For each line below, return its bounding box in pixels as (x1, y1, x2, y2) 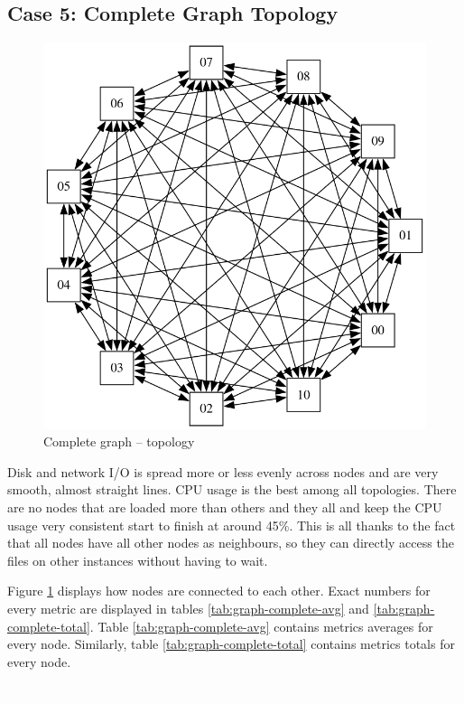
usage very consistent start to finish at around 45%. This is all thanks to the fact (7, 515, 456, 534)
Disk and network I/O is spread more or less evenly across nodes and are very (7, 462, 439, 481)
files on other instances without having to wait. (7, 550, 268, 569)
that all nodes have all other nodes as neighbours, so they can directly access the (7, 533, 454, 552)
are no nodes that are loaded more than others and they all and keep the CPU (7, 498, 442, 517)
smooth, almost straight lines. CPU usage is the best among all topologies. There (7, 480, 457, 499)
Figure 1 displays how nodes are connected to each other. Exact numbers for (7, 581, 431, 600)
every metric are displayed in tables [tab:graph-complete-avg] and (7, 599, 369, 617)
